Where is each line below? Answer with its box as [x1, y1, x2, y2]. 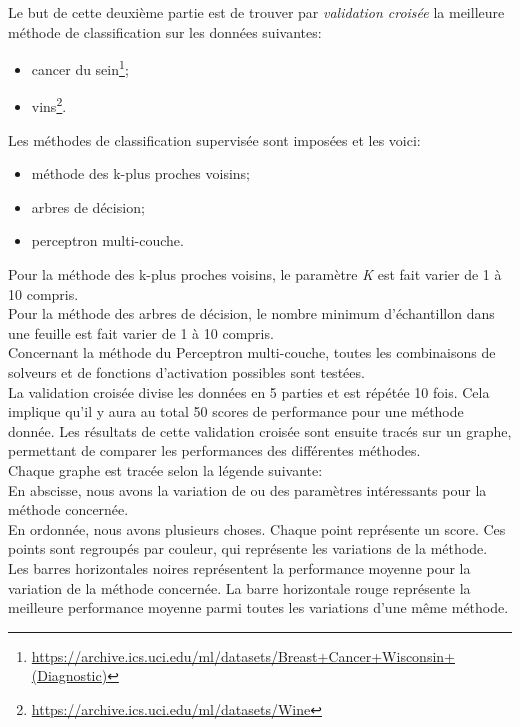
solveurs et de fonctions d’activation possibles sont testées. [8, 362, 365, 383]
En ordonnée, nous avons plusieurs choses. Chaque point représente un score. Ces [8, 518, 506, 539]
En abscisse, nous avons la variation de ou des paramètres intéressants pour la [8, 479, 487, 500]
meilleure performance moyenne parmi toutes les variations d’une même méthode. [8, 597, 509, 618]
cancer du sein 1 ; [31, 56, 129, 79]
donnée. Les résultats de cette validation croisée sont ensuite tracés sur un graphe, [8, 420, 512, 441]
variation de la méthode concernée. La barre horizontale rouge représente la [8, 577, 471, 598]
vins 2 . [31, 93, 67, 117]
